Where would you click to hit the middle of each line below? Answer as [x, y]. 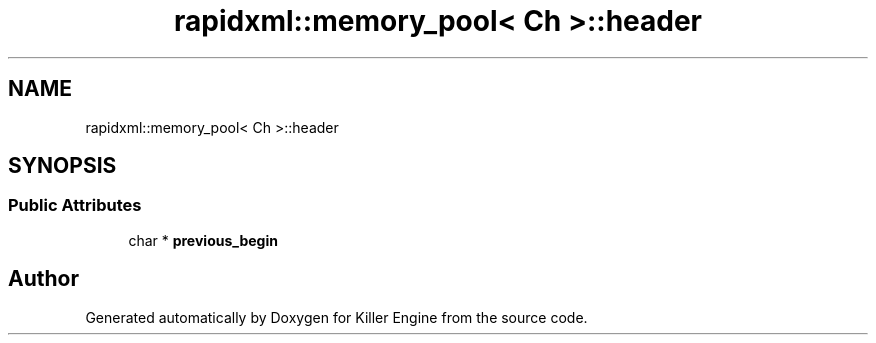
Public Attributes [75, 205]
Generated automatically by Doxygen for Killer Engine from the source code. [336, 317]
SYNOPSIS [62, 166]
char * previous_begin [203, 240]
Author [43, 279]
